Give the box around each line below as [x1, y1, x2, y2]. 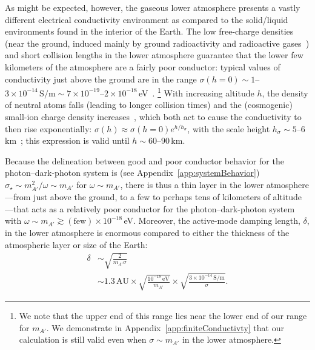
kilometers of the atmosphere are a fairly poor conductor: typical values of [5, 60, 280, 73]
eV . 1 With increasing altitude [138, 85, 254, 99]
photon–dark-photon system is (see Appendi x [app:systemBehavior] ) [5, 166, 260, 179]
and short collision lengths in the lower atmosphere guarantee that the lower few [5, 49, 303, 61]
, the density [262, 86, 308, 99]
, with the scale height [187, 122, 270, 135]
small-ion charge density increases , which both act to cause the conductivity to [5, 110, 302, 123]
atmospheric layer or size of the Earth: [5, 238, 148, 251]
